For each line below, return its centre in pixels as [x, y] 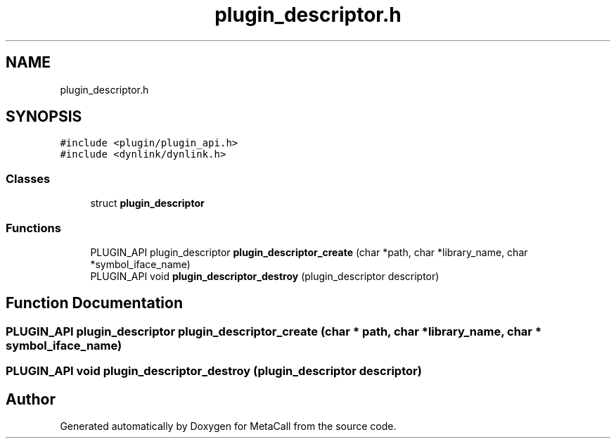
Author [31, 399]
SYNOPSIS [44, 117]
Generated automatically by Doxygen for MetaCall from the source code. [228, 426]
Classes [28, 178]
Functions [33, 228]
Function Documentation [94, 303]
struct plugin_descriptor [147, 203]
